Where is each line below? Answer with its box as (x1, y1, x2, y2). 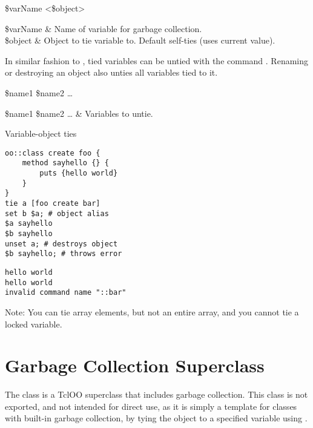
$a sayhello (5, 219, 53, 228)
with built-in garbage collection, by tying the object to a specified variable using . (5, 412, 308, 424)
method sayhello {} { (22, 159, 109, 168)
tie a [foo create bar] (5, 199, 100, 208)
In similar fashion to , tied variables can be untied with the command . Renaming (5, 54, 309, 67)
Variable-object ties (5, 127, 77, 140)
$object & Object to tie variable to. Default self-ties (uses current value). (5, 34, 275, 47)
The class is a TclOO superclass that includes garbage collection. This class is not (5, 388, 308, 401)
